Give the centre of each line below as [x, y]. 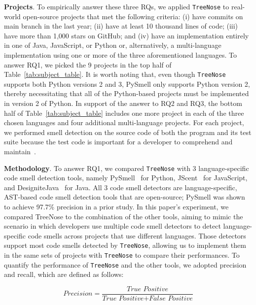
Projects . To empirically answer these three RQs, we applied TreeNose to [117, 6]
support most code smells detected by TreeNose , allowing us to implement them [125, 245]
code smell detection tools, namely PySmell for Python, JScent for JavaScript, [126, 178]
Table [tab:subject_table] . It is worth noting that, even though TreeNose [115, 74]
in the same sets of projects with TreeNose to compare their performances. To [122, 255]
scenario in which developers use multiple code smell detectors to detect [112, 226]
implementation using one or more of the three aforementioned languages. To [121, 55]
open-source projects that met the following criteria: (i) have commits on [133, 16]
